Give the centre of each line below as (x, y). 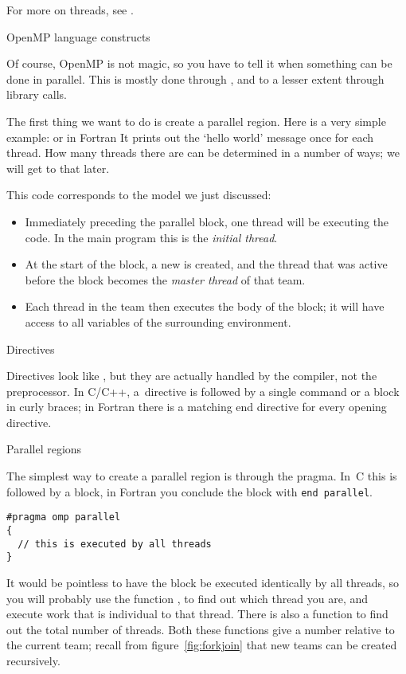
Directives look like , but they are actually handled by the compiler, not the (192, 376)
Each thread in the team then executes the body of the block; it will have (205, 306)
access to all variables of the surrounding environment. (158, 321)
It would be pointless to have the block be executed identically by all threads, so (203, 582)
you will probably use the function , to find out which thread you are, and (187, 598)
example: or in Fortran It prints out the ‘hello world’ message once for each (190, 137)
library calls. (37, 94)
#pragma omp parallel (64, 517)
